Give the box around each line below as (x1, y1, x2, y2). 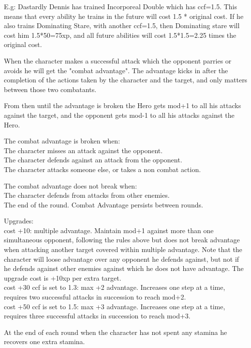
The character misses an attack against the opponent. (4, 145, 163, 155)
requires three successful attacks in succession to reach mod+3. (4, 311, 191, 321)
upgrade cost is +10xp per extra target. (4, 272, 121, 283)
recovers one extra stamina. (4, 336, 85, 347)
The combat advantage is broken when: (4, 136, 120, 146)
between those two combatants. (4, 84, 97, 94)
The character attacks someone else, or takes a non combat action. (4, 164, 201, 174)
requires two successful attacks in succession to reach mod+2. (4, 292, 186, 302)
